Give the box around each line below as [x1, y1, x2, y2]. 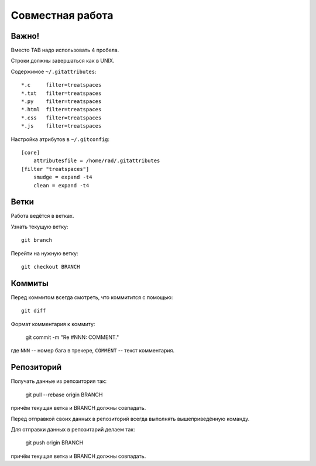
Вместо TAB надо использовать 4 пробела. [11, 47, 119, 54]
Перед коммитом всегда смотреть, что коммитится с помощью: [11, 293, 173, 301]
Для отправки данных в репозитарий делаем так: [11, 426, 135, 433]
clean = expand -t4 [33, 182, 90, 189]
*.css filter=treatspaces [21, 114, 102, 121]
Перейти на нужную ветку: [11, 249, 78, 257]
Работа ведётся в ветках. [11, 213, 74, 220]
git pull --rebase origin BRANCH [25, 391, 103, 398]
